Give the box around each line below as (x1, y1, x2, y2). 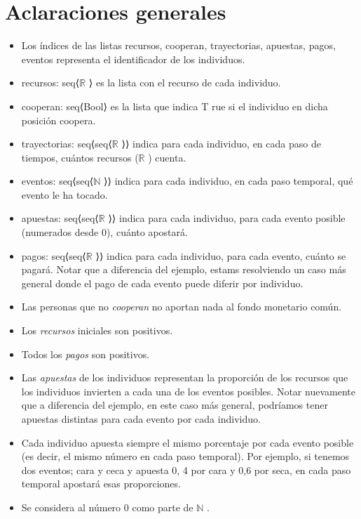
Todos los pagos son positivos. (21, 346, 150, 361)
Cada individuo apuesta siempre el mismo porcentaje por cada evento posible (21, 435, 354, 449)
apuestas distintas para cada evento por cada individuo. (21, 412, 261, 426)
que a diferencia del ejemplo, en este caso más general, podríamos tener (21, 398, 328, 412)
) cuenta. (148, 150, 186, 164)
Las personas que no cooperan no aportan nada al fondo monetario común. (21, 299, 342, 314)
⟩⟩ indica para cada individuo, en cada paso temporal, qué (104, 173, 353, 188)
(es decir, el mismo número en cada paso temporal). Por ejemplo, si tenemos (21, 449, 350, 464)
